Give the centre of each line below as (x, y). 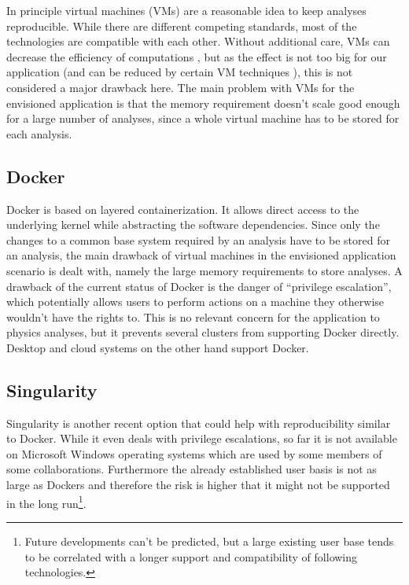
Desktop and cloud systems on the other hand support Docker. (158, 347)
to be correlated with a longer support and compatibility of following (191, 556)
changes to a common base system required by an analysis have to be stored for (198, 239)
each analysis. (39, 133)
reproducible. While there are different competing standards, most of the (182, 26)
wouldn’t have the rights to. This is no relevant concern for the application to (193, 316)
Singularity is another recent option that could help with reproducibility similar (199, 423)
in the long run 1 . (46, 502)
